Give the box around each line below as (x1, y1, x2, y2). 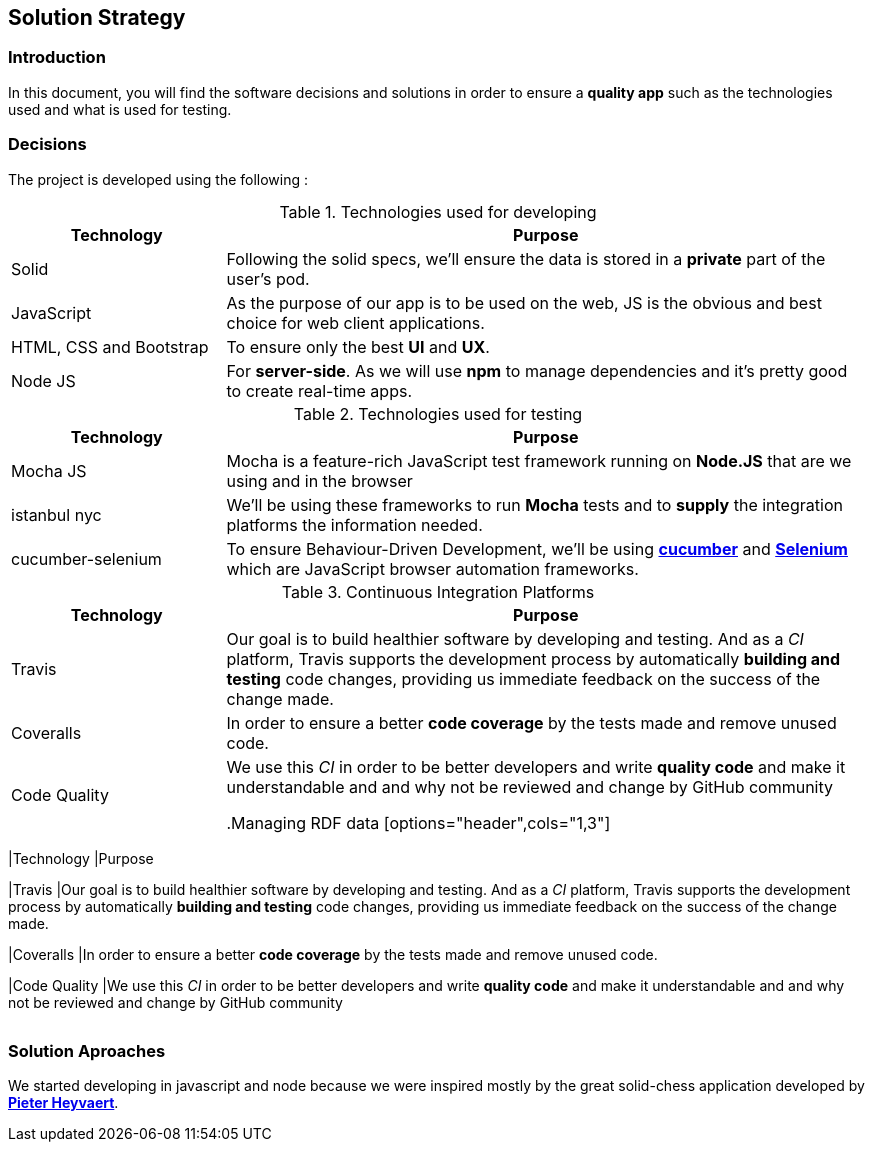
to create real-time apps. (226, 380, 412, 401)
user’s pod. (226, 268, 310, 289)
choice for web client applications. (226, 312, 485, 333)
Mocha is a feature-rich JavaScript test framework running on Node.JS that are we (226, 450, 852, 471)
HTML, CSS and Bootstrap (11, 336, 209, 357)
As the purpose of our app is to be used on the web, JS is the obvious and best (226, 292, 822, 313)
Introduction (8, 47, 106, 68)
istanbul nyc (11, 504, 102, 525)
